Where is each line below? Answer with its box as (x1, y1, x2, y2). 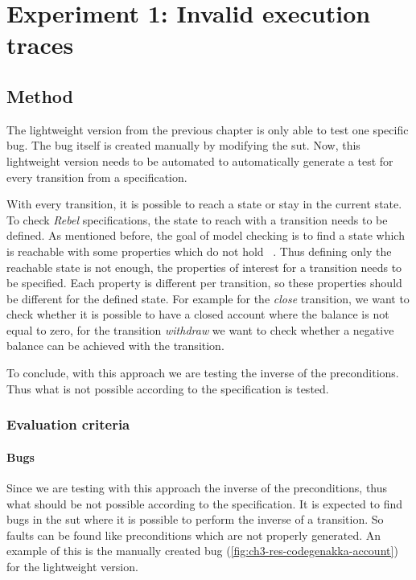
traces (6, 28, 74, 61)
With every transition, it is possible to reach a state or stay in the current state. (6, 195, 402, 212)
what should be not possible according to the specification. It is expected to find (6, 495, 402, 512)
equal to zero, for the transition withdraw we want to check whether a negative (6, 321, 394, 338)
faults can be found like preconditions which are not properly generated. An (6, 526, 381, 543)
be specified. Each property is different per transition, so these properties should (6, 274, 402, 291)
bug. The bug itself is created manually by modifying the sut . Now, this (6, 137, 360, 154)
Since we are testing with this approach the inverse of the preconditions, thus (6, 479, 388, 496)
